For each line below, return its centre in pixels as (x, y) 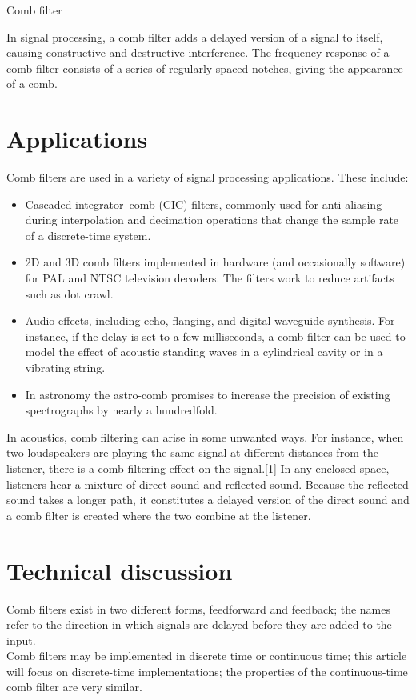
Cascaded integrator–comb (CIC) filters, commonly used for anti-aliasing (204, 204)
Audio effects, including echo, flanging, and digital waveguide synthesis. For (210, 320)
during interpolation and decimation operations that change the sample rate (212, 220)
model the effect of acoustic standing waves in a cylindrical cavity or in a (204, 352)
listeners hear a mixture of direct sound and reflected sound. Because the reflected (208, 484)
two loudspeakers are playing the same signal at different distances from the (192, 452)
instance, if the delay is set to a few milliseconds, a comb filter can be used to (215, 336)
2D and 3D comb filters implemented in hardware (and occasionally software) (215, 262)
